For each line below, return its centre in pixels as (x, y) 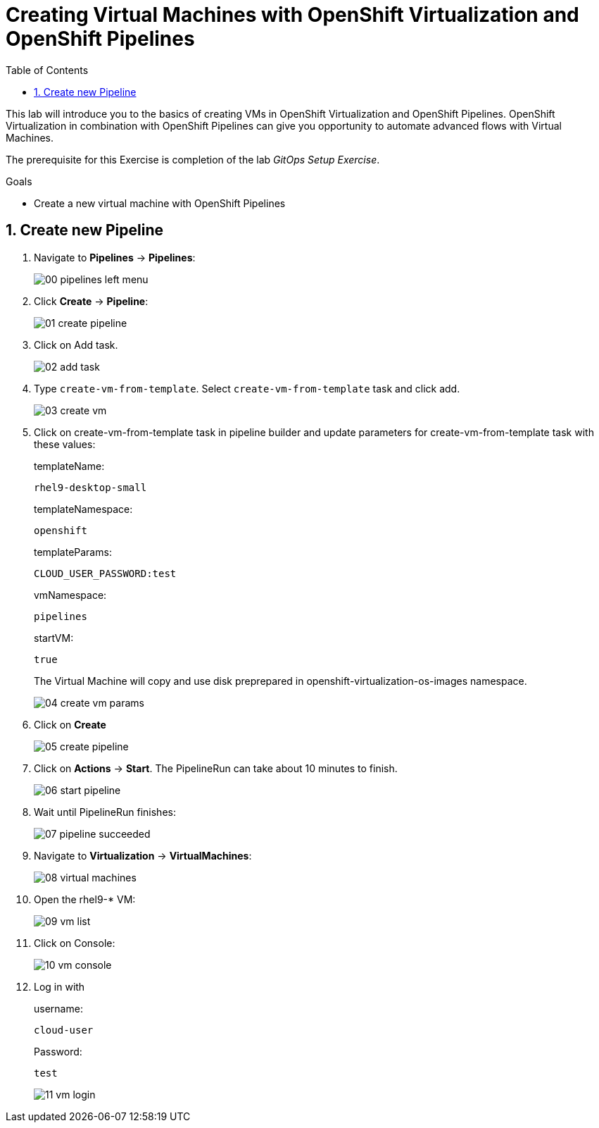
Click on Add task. (76, 345)
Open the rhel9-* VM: (85, 899)
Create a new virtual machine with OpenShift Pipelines (160, 203)
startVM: (54, 638)
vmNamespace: (70, 595)
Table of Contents (47, 70)
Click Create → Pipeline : (91, 301)
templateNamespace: (83, 509)
